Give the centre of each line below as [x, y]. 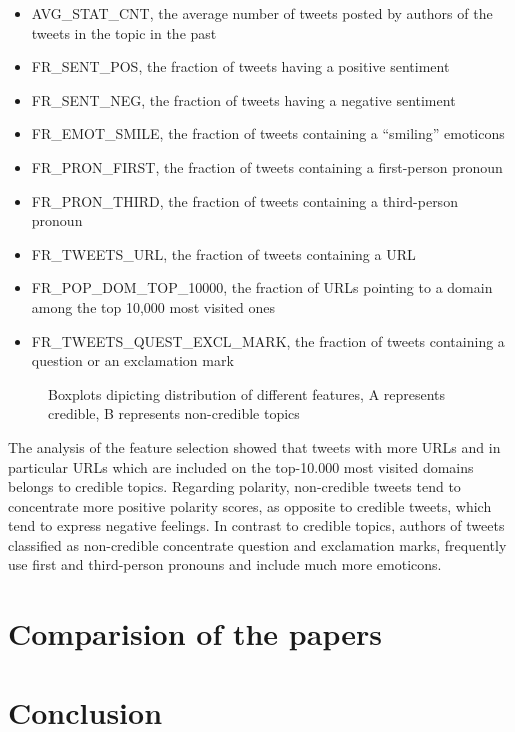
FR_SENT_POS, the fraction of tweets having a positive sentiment [240, 66]
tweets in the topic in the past [124, 32]
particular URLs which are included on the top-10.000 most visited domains [241, 466]
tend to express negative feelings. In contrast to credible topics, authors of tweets [256, 525]
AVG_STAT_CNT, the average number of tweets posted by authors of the [262, 13]
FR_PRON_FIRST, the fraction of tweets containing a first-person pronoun [267, 166]
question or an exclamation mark [132, 360]
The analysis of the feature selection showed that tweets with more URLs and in [254, 446]
